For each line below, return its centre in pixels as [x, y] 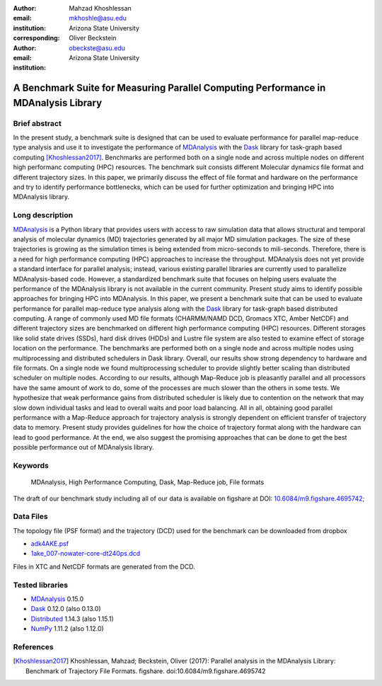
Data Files [31, 517]
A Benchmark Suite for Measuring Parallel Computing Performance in [169, 88]
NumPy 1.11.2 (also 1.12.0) [67, 629]
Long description [43, 215]
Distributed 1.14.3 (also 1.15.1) [73, 619]
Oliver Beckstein [93, 38]
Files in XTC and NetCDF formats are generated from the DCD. [104, 566]
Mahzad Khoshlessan [100, 8]
